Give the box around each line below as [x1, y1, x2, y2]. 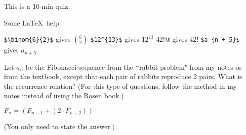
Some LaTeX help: [4, 17, 61, 27]
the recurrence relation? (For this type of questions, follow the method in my [4, 81, 237, 91]
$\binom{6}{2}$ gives [4, 34, 71, 44]
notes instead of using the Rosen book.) [4, 90, 124, 101]
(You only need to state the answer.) [4, 121, 115, 132]
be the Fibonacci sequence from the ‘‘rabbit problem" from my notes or [25, 61, 242, 72]
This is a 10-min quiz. [4, 1, 70, 11]
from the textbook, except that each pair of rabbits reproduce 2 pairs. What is [4, 71, 242, 81]
